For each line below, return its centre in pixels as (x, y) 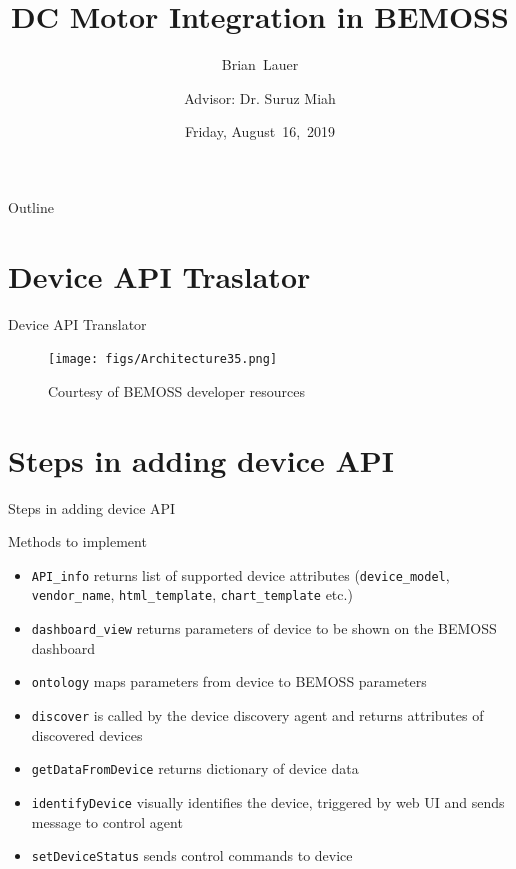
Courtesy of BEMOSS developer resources (177, 390)
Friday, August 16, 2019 (260, 131)
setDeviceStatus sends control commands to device (192, 855)
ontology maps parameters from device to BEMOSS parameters (229, 681)
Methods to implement (77, 541)
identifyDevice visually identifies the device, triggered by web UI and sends (268, 801)
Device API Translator (77, 323)
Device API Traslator (159, 275)
